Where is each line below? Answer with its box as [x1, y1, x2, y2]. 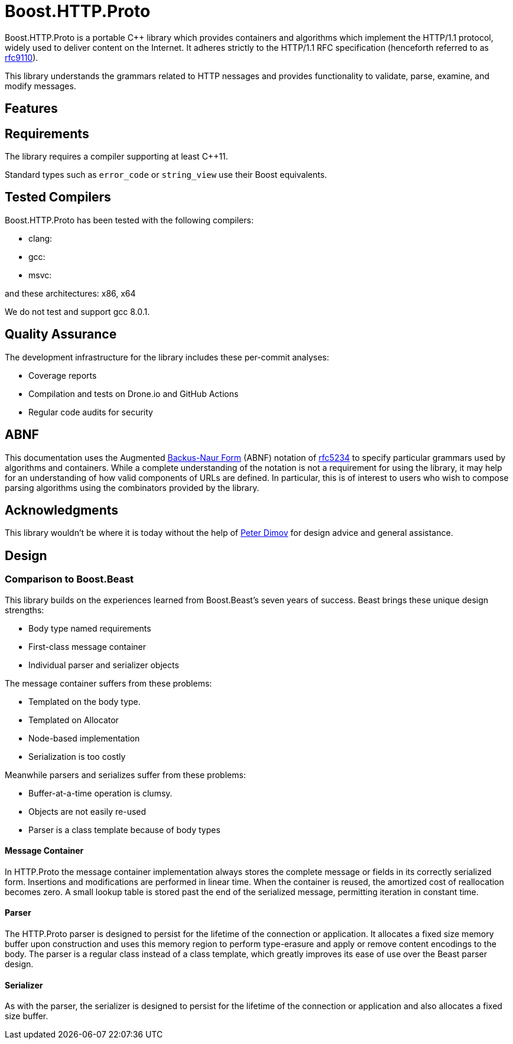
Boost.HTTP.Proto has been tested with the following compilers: [5, 214, 254, 225]
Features [5, 101, 58, 116]
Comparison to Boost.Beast [5, 573, 134, 586]
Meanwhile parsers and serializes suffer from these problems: [5, 769, 246, 780]
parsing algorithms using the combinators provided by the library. [5, 482, 259, 493]
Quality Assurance [5, 327, 117, 342]
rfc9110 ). [5, 52, 38, 63]
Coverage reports [28, 370, 97, 380]
